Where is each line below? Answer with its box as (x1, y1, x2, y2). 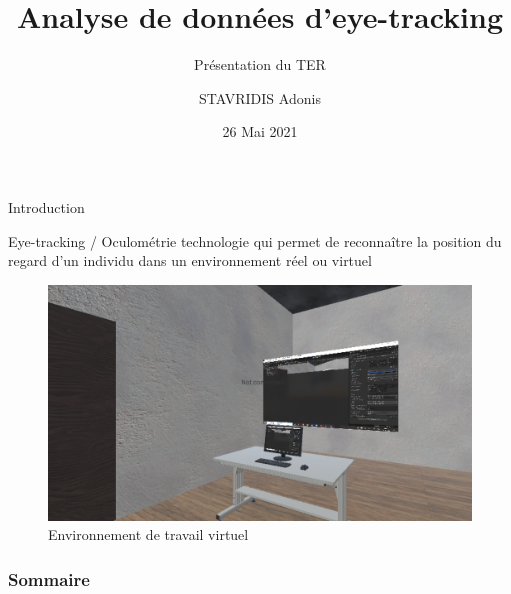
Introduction (8, 196, 85, 217)
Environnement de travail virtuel (48, 524, 249, 545)
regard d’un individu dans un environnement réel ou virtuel (8, 250, 372, 271)
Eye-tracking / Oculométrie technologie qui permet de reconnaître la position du (8, 230, 502, 251)
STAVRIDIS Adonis (199, 87, 321, 108)
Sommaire (8, 566, 90, 591)
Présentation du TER (194, 54, 326, 75)
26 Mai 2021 (222, 121, 298, 142)
